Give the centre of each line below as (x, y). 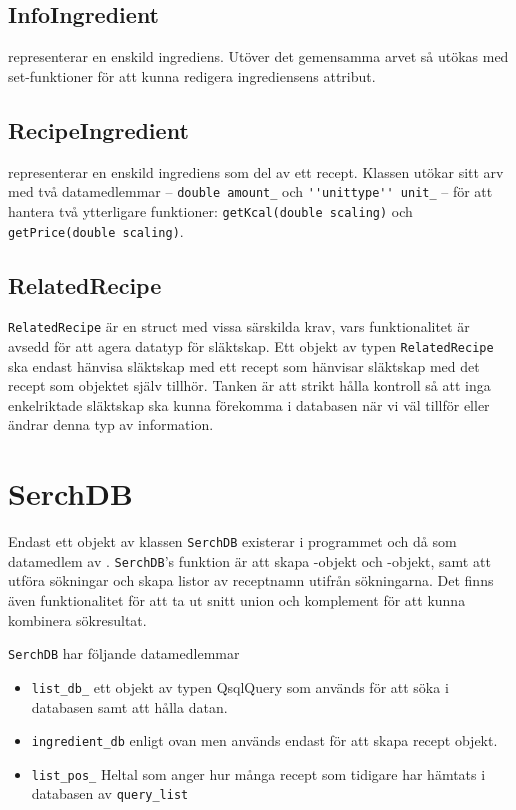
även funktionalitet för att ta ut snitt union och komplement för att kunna (237, 600)
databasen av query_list (110, 793)
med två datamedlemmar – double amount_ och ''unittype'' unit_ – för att (250, 191)
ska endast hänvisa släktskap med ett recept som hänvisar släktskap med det (244, 365)
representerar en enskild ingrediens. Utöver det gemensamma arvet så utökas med (258, 56)
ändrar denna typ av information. (111, 424)
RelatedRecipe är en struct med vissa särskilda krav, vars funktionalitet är (239, 326)
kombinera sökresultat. (77, 619)
